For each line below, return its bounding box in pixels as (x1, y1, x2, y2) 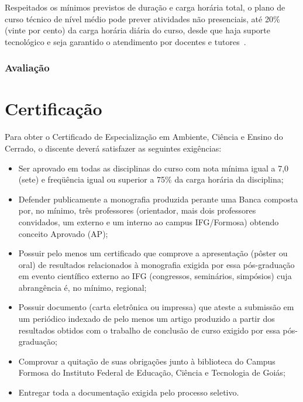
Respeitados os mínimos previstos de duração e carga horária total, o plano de (5, 1, 285, 13)
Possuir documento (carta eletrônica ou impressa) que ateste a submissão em (18, 301, 294, 313)
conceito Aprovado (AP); (18, 227, 108, 239)
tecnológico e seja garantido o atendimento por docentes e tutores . (5, 35, 246, 47)
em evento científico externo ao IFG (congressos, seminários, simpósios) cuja (18, 270, 292, 282)
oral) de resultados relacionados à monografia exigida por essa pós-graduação (18, 258, 295, 270)
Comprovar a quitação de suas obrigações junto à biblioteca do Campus (18, 355, 276, 367)
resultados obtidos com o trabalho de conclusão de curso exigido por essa (18, 324, 280, 336)
